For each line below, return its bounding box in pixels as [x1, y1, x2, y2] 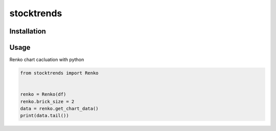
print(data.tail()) [20, 113, 69, 119]
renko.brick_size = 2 [20, 99, 75, 104]
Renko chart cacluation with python [9, 56, 84, 63]
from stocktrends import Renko [20, 70, 99, 76]
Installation [9, 27, 46, 36]
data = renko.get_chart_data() [20, 106, 99, 112]
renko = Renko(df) [20, 91, 66, 97]
